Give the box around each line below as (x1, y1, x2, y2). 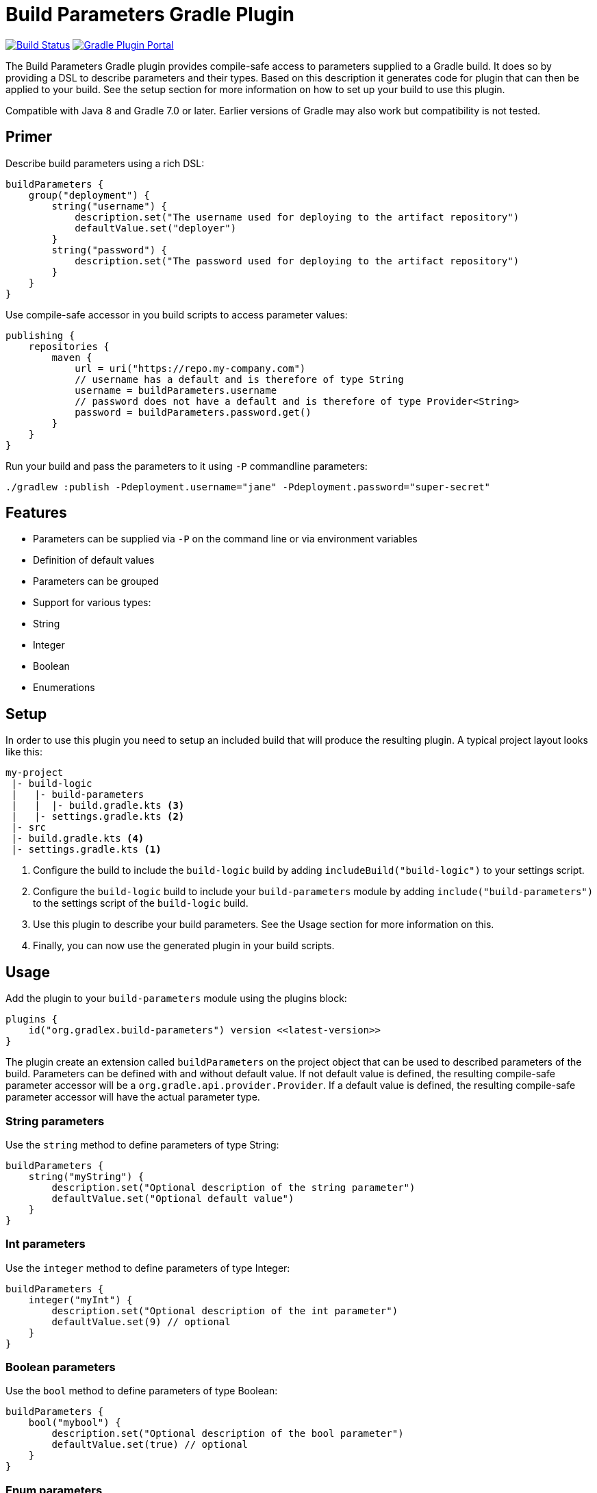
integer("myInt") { (28, 1294, 133, 1305)
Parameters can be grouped (33, 575, 160, 588)
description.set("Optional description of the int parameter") (51, 1305, 398, 1316)
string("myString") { (28, 1170, 144, 1182)
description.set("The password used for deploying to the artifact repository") (75, 255, 520, 266)
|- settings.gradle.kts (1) (11, 844, 162, 855)
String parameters (5, 1114, 105, 1128)
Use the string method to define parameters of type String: (5, 1138, 279, 1151)
